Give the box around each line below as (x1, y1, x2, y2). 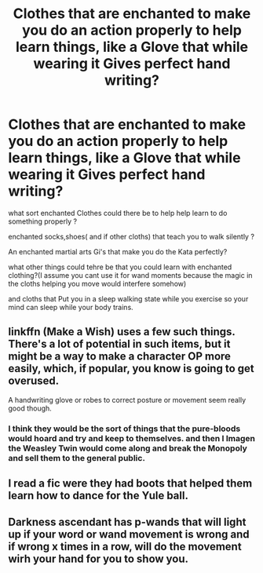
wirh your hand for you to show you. (8, 553, 189, 566)
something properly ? (8, 217, 77, 226)
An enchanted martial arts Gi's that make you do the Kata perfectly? (8, 246, 228, 256)
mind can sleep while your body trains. (8, 302, 133, 312)
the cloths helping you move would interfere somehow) (8, 279, 187, 288)
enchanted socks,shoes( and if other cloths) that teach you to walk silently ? (8, 232, 255, 241)
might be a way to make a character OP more (8, 350, 232, 363)
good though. (8, 403, 53, 413)
